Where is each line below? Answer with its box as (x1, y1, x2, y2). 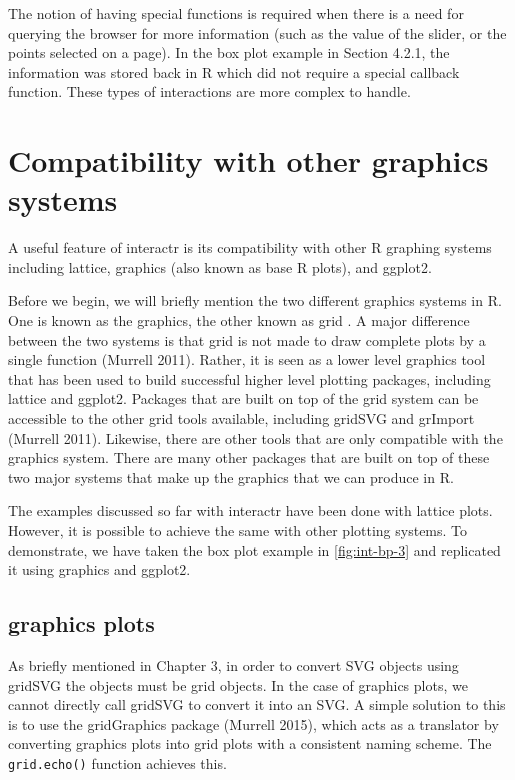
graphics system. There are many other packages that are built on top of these (8, 447, 490, 468)
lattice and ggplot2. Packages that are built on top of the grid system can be (8, 388, 479, 409)
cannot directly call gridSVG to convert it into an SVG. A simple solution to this (8, 694, 506, 715)
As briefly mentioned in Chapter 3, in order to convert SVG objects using (8, 654, 459, 675)
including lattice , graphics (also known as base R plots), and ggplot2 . (8, 256, 432, 277)
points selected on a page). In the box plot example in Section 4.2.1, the (8, 42, 450, 63)
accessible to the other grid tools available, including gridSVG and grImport (8, 408, 475, 429)
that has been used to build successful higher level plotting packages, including (8, 368, 491, 389)
